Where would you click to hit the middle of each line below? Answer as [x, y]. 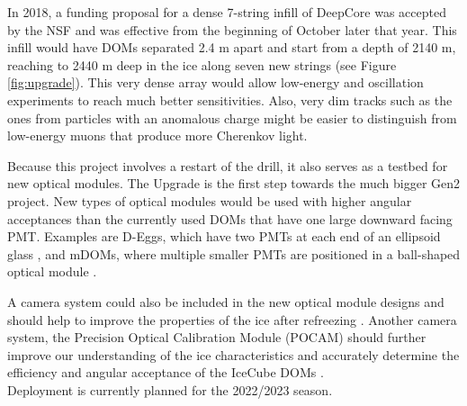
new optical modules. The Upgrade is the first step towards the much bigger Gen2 [234, 183]
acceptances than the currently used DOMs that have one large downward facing [230, 218]
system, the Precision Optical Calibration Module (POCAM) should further [217, 337]
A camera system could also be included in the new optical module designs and [226, 301]
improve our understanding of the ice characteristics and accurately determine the [233, 354]
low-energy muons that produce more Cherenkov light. [157, 135]
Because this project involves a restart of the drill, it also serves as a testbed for [228, 165]
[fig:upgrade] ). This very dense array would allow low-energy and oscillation [216, 82]
